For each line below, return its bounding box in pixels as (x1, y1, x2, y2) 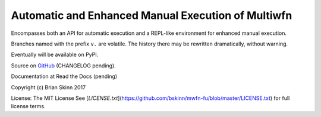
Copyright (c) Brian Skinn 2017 (11, 83, 86, 91)
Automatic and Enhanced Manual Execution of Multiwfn (11, 9, 292, 22)
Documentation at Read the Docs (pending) (11, 73, 118, 80)
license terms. (11, 103, 46, 110)
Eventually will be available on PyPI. (11, 51, 99, 58)
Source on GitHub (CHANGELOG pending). (11, 62, 116, 69)
